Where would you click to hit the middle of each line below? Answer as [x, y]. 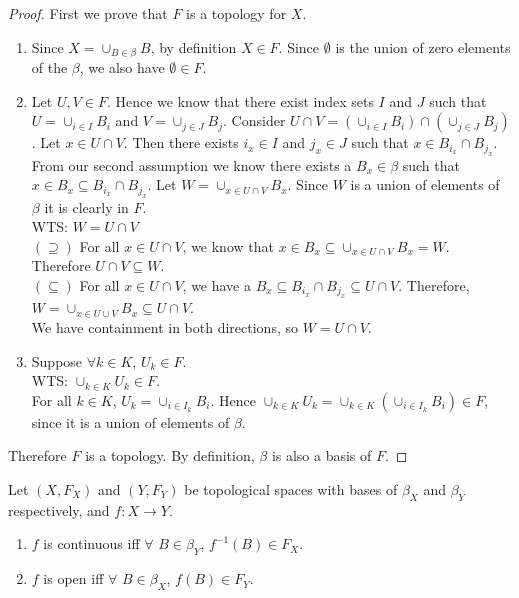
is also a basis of [321, 455]
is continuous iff [91, 543]
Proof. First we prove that [88, 13]
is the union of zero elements [423, 46]
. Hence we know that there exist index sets [240, 100]
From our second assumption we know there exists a [191, 164]
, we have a [216, 285]
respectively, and [59, 509]
